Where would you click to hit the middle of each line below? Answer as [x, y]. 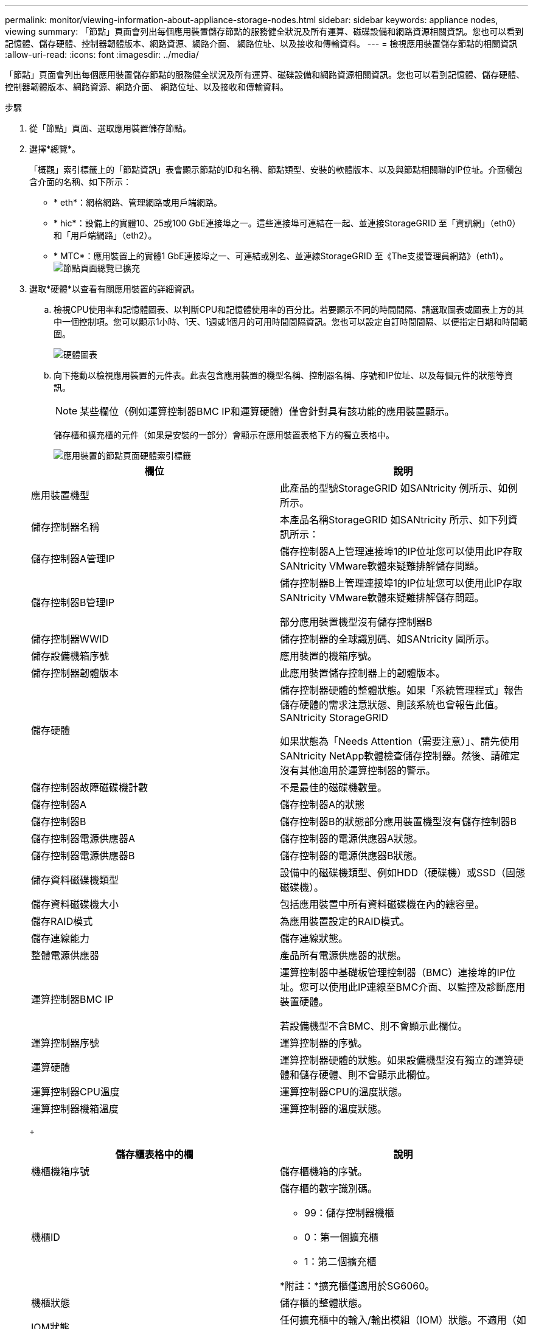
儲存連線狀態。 [314, 938]
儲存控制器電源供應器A [83, 839]
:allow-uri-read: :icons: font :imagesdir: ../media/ [102, 54]
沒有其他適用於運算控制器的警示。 [358, 770]
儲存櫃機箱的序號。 [324, 1171]
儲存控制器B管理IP [73, 602]
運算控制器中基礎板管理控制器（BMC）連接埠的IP [393, 972]
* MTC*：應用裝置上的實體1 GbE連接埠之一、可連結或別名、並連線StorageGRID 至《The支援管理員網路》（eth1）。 [281, 256]
